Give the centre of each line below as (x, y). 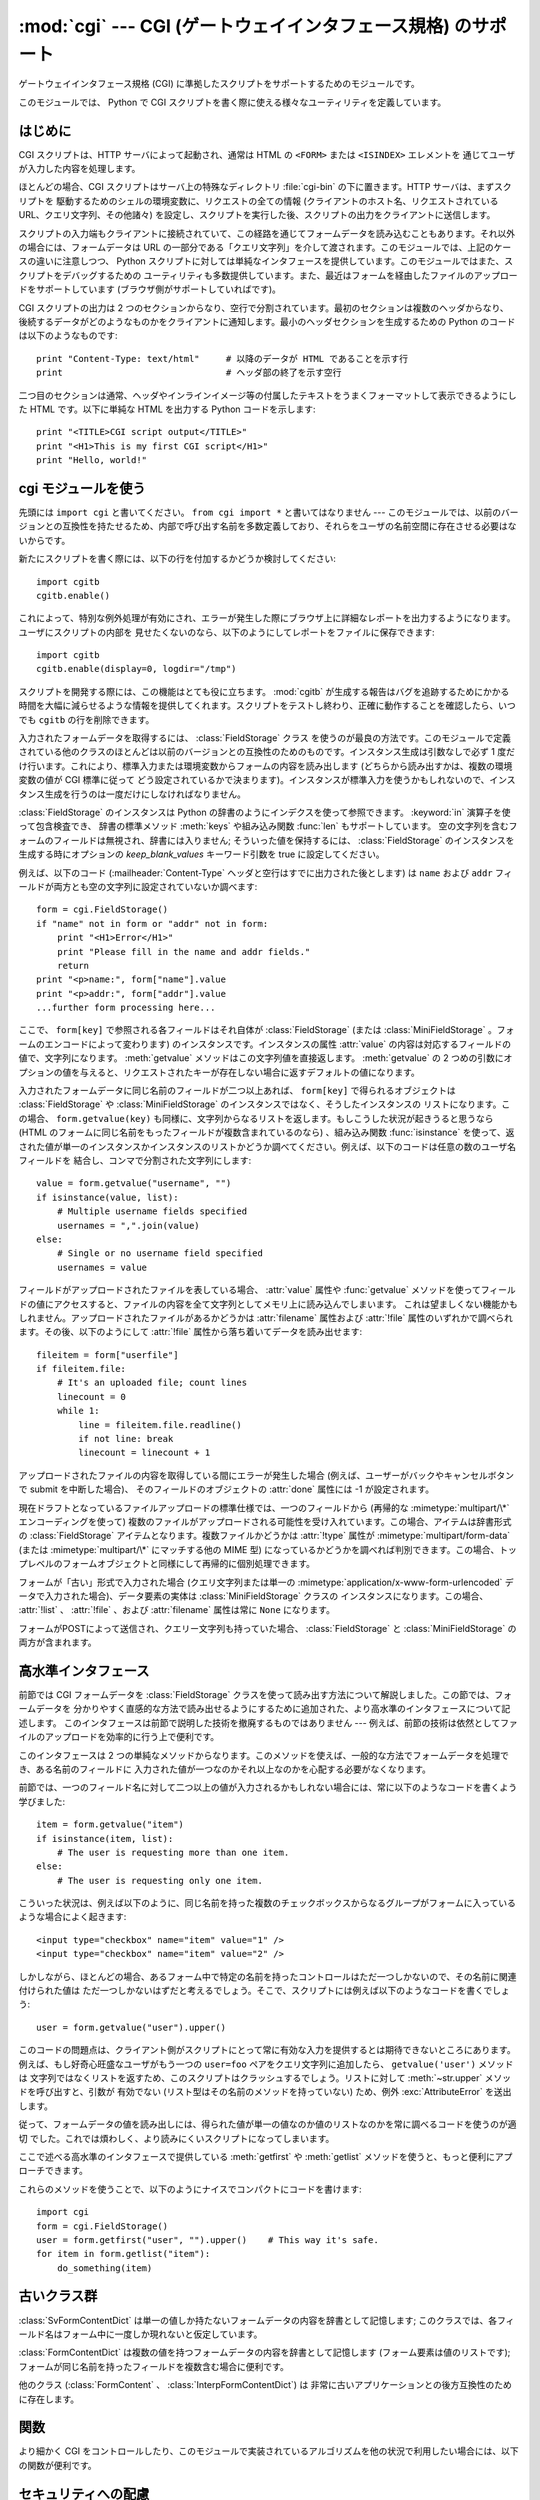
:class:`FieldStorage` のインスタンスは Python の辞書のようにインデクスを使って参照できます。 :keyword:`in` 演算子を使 (264, 812)
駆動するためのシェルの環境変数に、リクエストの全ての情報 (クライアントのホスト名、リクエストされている (277, 201)
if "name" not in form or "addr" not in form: (152, 923)
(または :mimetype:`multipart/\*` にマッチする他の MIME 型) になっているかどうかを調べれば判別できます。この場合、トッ (267, 1549)
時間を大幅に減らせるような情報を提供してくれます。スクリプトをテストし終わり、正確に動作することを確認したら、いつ (267, 706)
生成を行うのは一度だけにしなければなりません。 (145, 794)
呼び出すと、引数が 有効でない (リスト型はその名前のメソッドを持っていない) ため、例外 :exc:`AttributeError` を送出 (273, 2092)
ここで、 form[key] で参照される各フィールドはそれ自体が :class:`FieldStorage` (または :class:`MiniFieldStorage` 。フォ (266, 1030)
